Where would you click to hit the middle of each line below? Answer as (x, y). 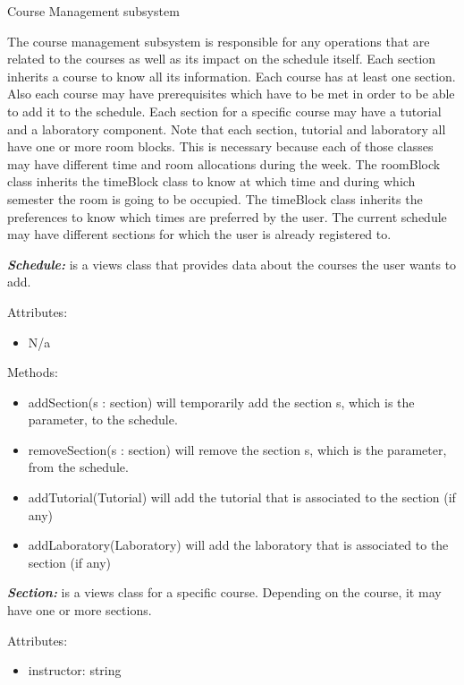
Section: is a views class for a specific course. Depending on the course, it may (224, 592)
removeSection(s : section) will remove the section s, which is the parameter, (237, 449)
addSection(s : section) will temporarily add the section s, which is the (221, 402)
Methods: (33, 372)
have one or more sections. (80, 610)
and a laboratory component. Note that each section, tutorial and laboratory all (227, 128)
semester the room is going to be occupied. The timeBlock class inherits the (215, 198)
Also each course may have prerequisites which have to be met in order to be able (231, 94)
